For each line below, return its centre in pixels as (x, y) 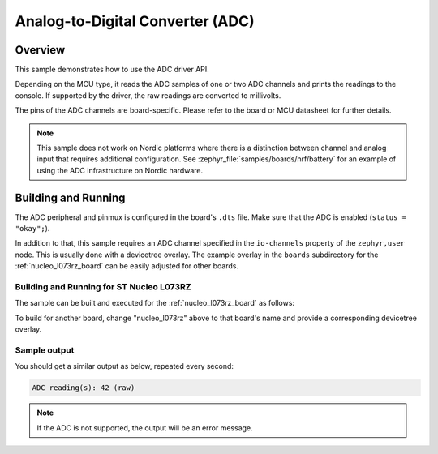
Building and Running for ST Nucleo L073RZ (103, 287)
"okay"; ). (32, 229)
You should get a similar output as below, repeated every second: (125, 366)
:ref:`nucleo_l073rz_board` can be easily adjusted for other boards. (127, 266)
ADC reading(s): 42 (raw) (84, 388)
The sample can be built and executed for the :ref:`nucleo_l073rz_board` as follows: (155, 303)
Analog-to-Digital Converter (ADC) (135, 21)
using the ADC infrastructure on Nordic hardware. (120, 170)
